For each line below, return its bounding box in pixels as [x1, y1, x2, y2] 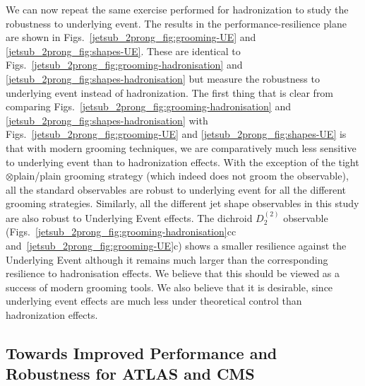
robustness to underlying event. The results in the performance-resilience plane [6, 16, 347, 30]
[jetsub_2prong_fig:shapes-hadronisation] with [6, 112, 208, 127]
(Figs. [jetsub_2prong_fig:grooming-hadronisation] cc [6, 224, 237, 239]
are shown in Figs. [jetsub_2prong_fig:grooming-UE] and [6, 30, 256, 45]
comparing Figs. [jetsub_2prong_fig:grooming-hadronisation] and [6, 99, 291, 114]
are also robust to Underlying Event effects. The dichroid [6, 210, 253, 225]
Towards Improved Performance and [6, 341, 277, 363]
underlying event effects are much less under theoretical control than [6, 293, 302, 308]
